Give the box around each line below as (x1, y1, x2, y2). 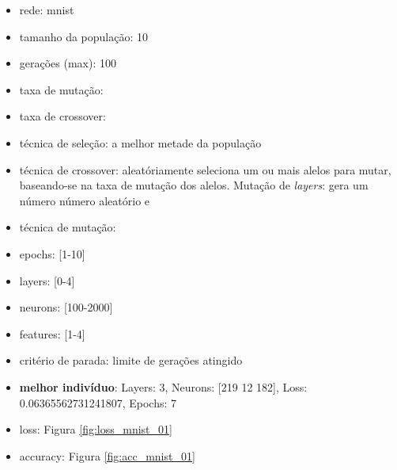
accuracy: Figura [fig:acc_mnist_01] (19, 447, 195, 464)
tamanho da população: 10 (19, 28, 148, 44)
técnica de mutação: (19, 219, 116, 235)
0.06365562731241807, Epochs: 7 (19, 394, 177, 411)
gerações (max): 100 (19, 55, 117, 71)
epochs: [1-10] (19, 245, 85, 262)
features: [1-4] (19, 325, 85, 342)
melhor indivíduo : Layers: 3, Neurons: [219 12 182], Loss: (19, 378, 308, 395)
